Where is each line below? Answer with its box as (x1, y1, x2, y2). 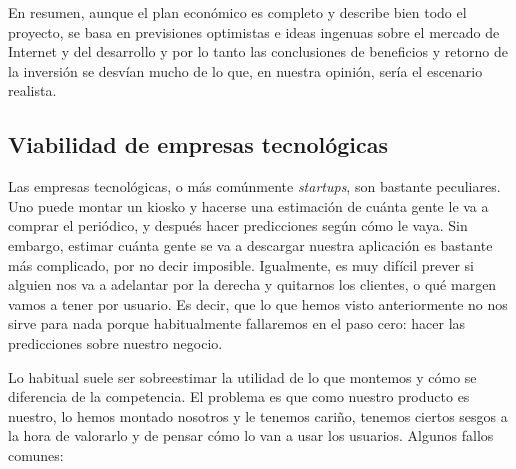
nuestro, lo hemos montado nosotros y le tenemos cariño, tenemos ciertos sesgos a (8, 405, 508, 426)
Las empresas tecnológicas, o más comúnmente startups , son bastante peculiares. (8, 176, 501, 197)
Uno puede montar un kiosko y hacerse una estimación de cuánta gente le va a (8, 195, 489, 216)
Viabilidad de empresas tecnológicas (8, 129, 389, 160)
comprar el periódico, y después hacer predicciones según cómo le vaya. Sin (8, 215, 468, 236)
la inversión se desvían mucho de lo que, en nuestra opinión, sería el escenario (8, 60, 483, 81)
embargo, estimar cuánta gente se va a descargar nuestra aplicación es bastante (8, 234, 493, 255)
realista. (8, 80, 57, 101)
